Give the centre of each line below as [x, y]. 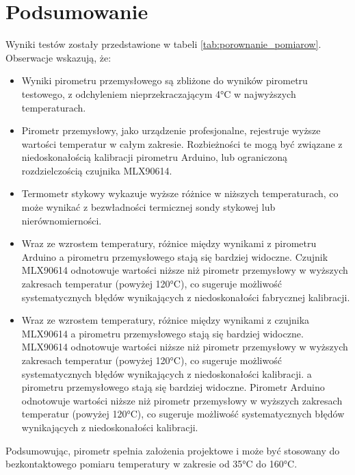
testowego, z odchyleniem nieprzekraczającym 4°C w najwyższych [159, 93]
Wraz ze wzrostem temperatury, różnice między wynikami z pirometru [169, 243]
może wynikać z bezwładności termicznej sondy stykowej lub [148, 207]
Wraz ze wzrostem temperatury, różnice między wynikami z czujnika [166, 320]
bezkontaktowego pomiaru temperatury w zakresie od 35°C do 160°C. [152, 464]
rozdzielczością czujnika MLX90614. [97, 170]
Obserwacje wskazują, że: [58, 57]
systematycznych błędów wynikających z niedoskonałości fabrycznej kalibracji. [186, 297]
